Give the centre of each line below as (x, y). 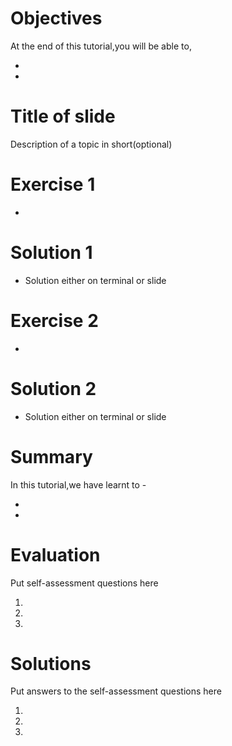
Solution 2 (53, 388)
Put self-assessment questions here (84, 583)
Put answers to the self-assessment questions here (116, 691)
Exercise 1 (53, 184)
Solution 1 (51, 253)
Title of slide (63, 116)
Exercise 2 (54, 320)
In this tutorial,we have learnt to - (78, 484)
